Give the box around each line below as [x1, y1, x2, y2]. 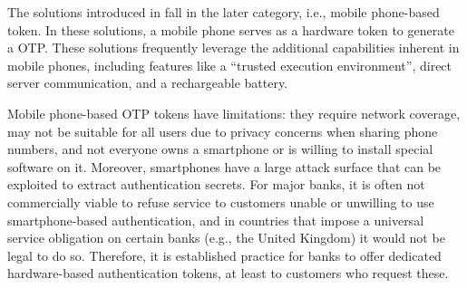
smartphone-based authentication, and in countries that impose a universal [7, 210, 424, 229]
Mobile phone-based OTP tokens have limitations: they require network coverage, [7, 103, 461, 122]
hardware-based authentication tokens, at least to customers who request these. [7, 264, 449, 283]
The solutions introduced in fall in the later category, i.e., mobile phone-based [7, 3, 440, 21]
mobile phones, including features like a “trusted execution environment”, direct [7, 55, 452, 74]
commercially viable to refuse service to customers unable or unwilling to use [7, 192, 434, 211]
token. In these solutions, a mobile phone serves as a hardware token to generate [7, 20, 454, 39]
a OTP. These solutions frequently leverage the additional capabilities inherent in [7, 38, 460, 57]
